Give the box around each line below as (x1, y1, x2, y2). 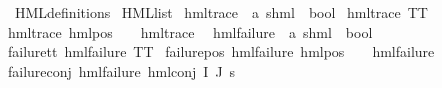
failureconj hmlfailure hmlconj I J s (8, 60, 236, 81)
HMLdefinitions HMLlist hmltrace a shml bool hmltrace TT (14, 2, 428, 22)
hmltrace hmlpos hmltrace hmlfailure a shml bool (8, 21, 373, 42)
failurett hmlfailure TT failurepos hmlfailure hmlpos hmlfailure (8, 41, 435, 62)
